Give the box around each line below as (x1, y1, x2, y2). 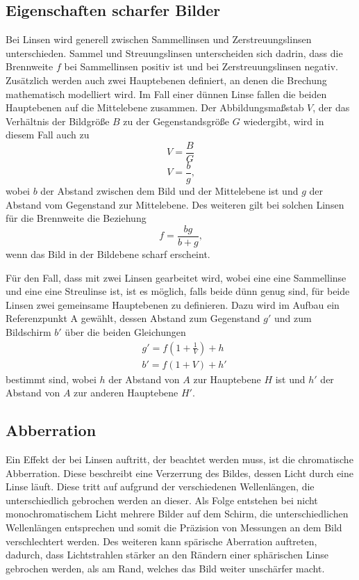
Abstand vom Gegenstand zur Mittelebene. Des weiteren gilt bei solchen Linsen (6, 197, 344, 211)
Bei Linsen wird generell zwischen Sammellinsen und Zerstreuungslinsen (6, 32, 312, 47)
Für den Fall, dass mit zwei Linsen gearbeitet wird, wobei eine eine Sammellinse (6, 270, 347, 284)
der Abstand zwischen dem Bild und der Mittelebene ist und (40, 184, 299, 198)
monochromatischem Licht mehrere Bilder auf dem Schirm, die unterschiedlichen (6, 506, 349, 521)
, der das (312, 100, 350, 115)
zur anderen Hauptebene (74, 385, 178, 400)
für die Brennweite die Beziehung (6, 211, 147, 225)
